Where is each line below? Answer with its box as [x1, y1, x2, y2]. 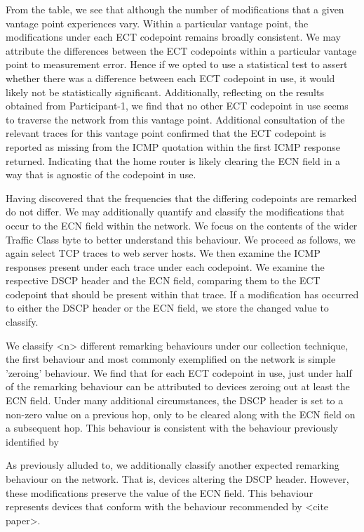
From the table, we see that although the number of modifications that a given [6, 2, 344, 16]
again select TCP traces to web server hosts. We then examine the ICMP [6, 246, 321, 260]
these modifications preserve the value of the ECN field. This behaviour [6, 485, 314, 500]
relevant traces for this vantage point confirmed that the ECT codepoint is [6, 126, 327, 140]
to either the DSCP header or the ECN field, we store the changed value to [6, 300, 329, 315]
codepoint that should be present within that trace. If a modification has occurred [6, 286, 359, 301]
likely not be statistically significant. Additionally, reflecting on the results [6, 84, 324, 99]
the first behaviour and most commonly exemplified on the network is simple [6, 352, 336, 366]
